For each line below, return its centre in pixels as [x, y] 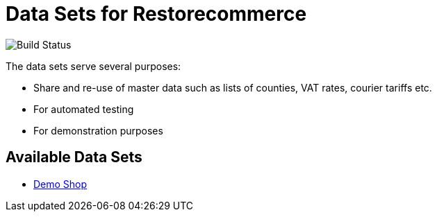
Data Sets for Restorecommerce [156, 14]
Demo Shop [60, 184]
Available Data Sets [74, 157]
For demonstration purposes [98, 130]
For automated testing [84, 109]
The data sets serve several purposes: [93, 66]
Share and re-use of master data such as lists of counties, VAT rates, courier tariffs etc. [233, 87]
